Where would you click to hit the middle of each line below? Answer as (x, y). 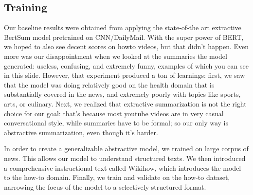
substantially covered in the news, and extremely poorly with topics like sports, (122, 94)
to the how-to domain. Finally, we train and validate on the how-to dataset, (117, 177)
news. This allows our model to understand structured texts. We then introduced (125, 158)
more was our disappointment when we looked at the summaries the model (116, 56)
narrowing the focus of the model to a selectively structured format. (105, 186)
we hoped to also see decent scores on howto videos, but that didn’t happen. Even (126, 46)
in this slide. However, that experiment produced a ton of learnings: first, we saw (125, 75)
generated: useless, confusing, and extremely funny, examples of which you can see (126, 65)
